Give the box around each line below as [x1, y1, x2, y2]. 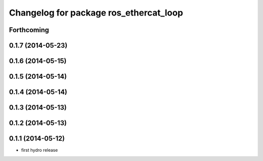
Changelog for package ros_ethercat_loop [9, 7, 184, 18]
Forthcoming [9, 26, 49, 34]
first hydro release [21, 147, 58, 153]
